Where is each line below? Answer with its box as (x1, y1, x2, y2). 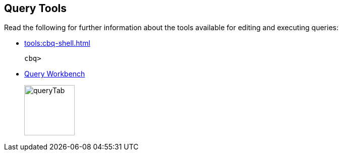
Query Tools (4, 2, 67, 15)
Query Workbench (24, 69, 85, 79)
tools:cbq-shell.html (24, 39, 90, 48)
